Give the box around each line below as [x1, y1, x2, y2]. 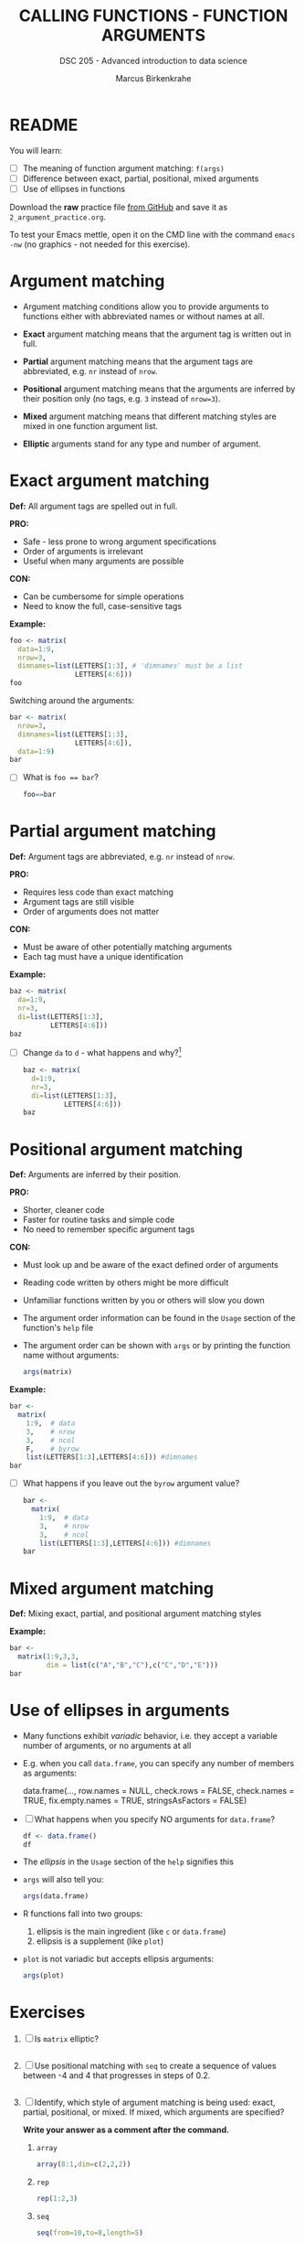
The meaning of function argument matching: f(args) [22, 162, 226, 174]
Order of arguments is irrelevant [22, 545, 143, 556]
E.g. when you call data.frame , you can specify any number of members [22, 1757, 295, 1768]
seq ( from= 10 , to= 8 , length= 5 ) [36, 2228, 143, 2237]
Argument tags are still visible [22, 896, 135, 907]
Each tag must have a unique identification [22, 951, 184, 962]
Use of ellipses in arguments [9, 1700, 230, 1721]
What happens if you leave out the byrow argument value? [22, 1478, 240, 1489]
